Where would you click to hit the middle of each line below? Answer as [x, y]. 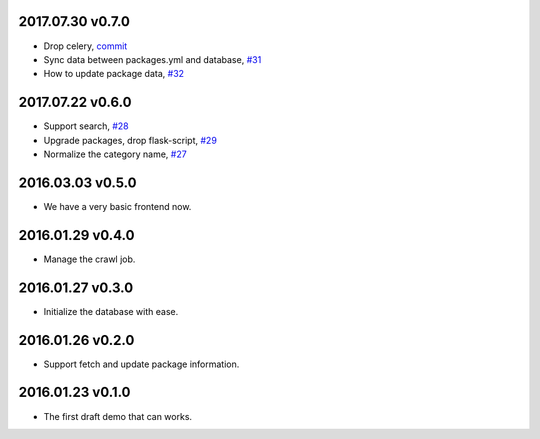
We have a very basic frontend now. [117, 206]
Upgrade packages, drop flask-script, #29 [130, 140]
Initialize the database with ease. [111, 311]
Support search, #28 [86, 126]
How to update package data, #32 [114, 74]
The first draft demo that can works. [118, 416]
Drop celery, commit [85, 46]
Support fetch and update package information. [141, 364]
